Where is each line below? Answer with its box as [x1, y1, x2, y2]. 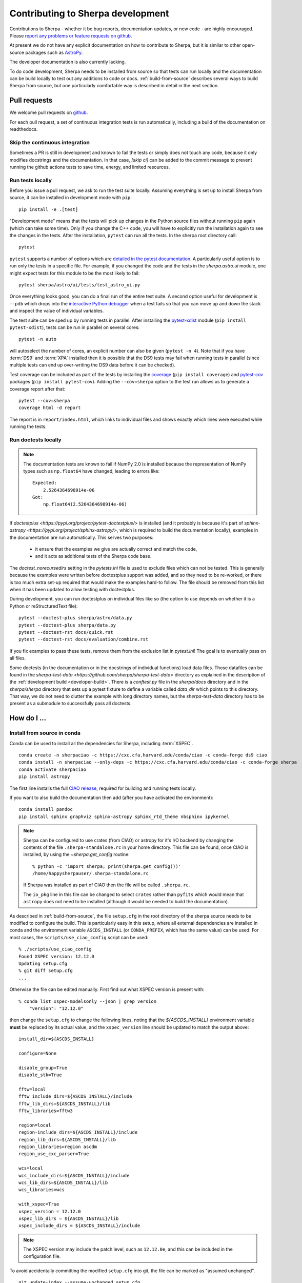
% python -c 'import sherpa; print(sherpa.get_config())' [32, 863, 182, 869]
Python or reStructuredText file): [9, 603, 78, 609]
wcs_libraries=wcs [18, 1187, 65, 1193]
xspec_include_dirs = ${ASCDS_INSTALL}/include [18, 1223, 140, 1229]
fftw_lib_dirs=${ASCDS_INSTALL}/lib [18, 1101, 111, 1106]
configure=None [18, 1050, 57, 1056]
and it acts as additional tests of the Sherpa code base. [35, 553, 152, 559]
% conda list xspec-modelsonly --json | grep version [18, 998, 156, 1004]
